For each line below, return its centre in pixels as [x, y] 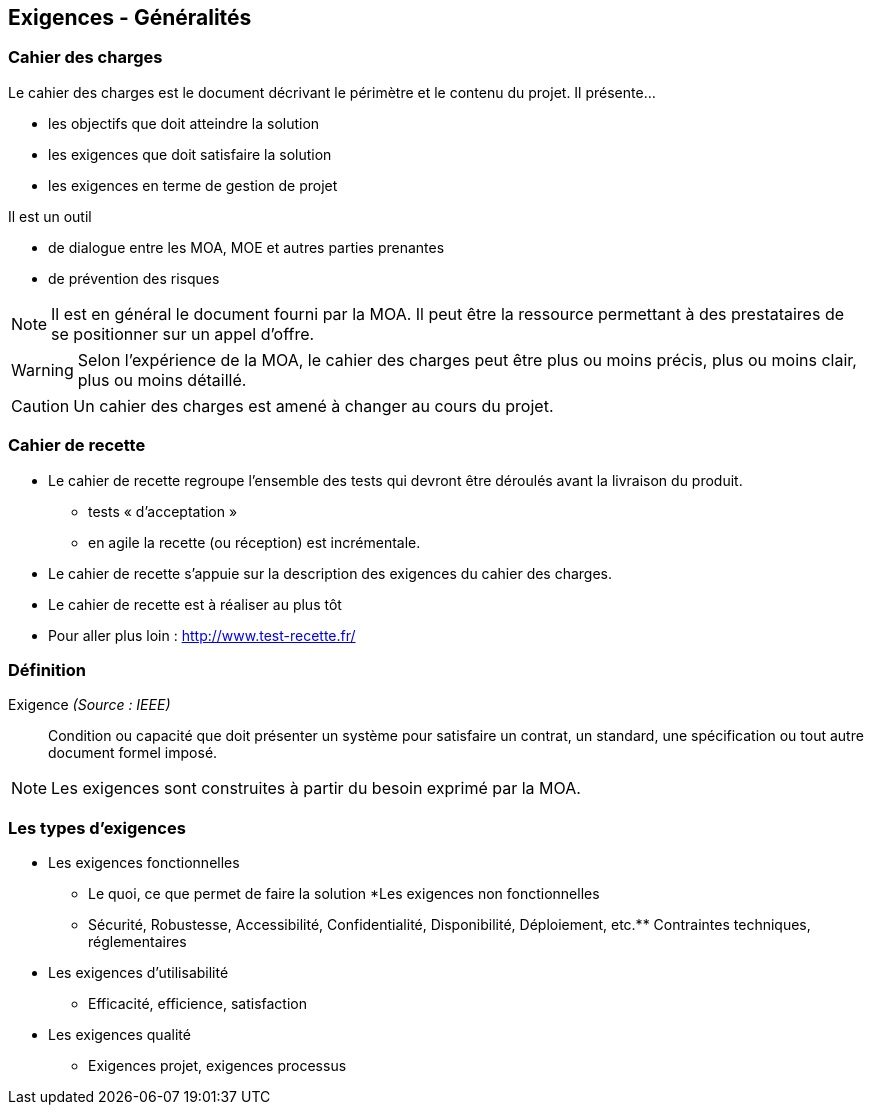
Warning [42, 369]
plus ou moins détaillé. [162, 379]
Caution [40, 405]
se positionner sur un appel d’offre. [183, 333]
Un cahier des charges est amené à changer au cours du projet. [313, 405]
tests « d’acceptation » [163, 511]
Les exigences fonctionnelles [144, 863]
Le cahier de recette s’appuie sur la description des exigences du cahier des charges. [330, 573]
